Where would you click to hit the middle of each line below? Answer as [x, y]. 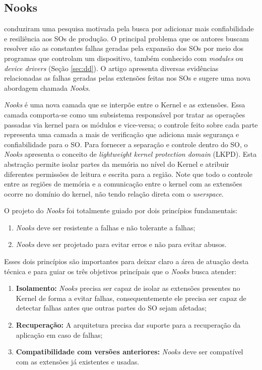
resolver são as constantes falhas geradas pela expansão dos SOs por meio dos [124, 48]
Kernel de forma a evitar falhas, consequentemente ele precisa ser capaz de [131, 298]
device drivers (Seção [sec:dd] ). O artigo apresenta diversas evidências [111, 68]
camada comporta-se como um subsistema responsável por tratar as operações [125, 114]
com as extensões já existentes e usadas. [78, 361]
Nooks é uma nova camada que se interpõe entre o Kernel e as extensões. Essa [125, 105]
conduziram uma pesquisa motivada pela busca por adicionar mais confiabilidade [129, 28]
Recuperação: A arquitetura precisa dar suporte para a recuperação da [128, 325]
